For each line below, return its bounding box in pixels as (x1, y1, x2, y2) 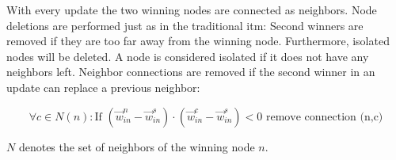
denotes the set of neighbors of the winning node (18, 138, 255, 154)
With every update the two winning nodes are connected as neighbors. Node (6, 2, 377, 17)
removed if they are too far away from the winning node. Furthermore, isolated (6, 32, 390, 49)
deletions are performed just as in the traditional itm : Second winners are (6, 17, 364, 33)
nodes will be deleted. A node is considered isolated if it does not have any (6, 48, 369, 64)
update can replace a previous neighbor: (6, 78, 200, 95)
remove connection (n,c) (265, 111, 383, 123)
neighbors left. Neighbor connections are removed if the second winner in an (6, 63, 375, 80)
